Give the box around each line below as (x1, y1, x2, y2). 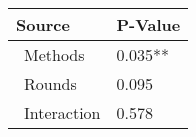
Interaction (24, 101, 101, 124)
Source (16, 13, 70, 36)
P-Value (116, 13, 181, 36)
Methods (24, 43, 85, 66)
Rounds (24, 72, 77, 95)
